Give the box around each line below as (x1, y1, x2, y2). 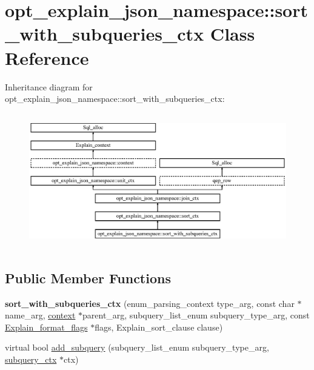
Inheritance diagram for (5, 80, 93, 93)
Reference (5, 45, 89, 70)
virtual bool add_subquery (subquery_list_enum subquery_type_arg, (5, 341, 269, 354)
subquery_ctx (5, 352, 57, 365)
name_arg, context (5, 309, 76, 321)
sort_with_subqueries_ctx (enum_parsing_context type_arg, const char (5, 297, 295, 309)
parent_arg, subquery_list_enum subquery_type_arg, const (82, 309, 310, 321)
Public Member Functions (5, 268, 171, 287)
